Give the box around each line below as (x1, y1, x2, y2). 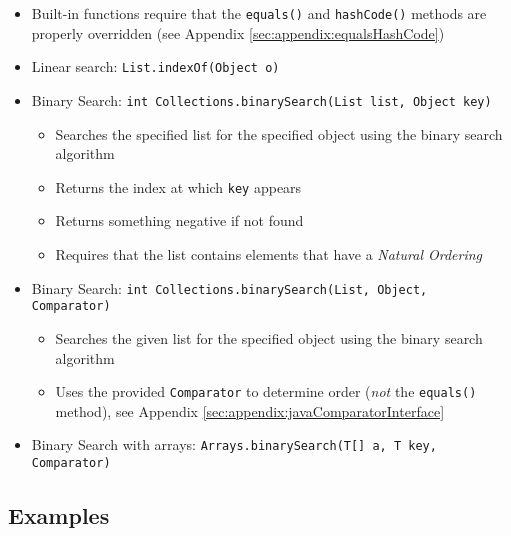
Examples (8, 500, 110, 531)
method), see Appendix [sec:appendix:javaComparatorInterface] (55, 400, 445, 421)
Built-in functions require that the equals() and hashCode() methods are (31, 3, 487, 23)
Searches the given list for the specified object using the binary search (55, 327, 483, 348)
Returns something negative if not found (55, 210, 304, 231)
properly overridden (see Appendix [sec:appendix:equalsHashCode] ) (31, 22, 445, 43)
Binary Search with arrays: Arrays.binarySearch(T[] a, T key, (31, 434, 437, 455)
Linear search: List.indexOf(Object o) (31, 56, 280, 77)
